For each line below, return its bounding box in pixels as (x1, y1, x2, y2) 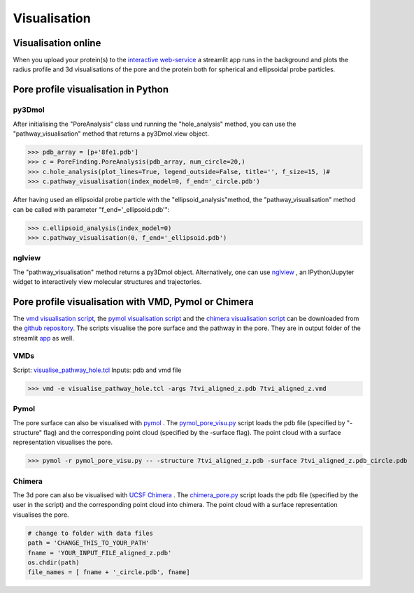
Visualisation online (13, 37, 101, 49)
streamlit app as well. (13, 334, 75, 342)
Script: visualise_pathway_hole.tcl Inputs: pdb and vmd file (13, 366, 182, 374)
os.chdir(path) (27, 559, 80, 566)
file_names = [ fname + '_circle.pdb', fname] (27, 569, 190, 576)
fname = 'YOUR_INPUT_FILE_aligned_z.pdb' (27, 549, 172, 557)
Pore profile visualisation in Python (13, 84, 169, 96)
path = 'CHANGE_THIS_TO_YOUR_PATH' (27, 539, 150, 547)
